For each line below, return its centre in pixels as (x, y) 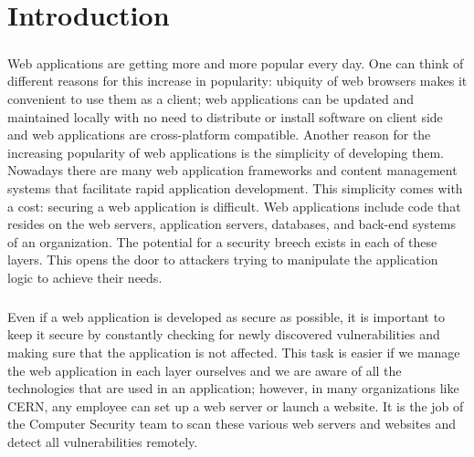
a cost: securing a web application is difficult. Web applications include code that (234, 206)
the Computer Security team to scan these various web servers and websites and (232, 424)
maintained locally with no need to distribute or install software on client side (225, 116)
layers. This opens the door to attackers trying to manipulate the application (223, 260)
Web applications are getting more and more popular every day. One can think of (236, 62)
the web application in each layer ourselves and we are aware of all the (205, 370)
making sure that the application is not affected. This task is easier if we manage (234, 353)
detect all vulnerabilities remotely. (103, 441)
